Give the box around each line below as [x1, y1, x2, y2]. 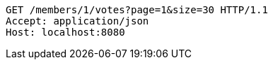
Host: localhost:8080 [6, 27, 125, 38]
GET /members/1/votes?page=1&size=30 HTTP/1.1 [6, 4, 268, 15]
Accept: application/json [6, 15, 149, 27]
